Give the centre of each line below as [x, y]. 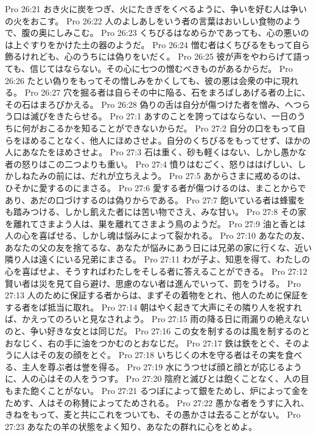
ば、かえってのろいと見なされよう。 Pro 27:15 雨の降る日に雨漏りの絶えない [157, 319]
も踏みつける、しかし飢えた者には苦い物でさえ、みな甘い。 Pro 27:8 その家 [156, 212]
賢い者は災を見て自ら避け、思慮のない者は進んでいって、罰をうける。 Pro [153, 283]
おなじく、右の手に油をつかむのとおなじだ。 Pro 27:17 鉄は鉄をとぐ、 [145, 343]
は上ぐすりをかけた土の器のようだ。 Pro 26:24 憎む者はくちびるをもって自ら [157, 44]
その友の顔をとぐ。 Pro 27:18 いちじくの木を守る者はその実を [162, 355]
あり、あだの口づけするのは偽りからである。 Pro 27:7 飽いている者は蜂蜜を [155, 199]
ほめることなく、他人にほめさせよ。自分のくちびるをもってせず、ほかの [166, 140]
